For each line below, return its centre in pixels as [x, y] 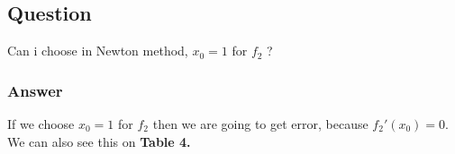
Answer [35, 90]
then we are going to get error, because [260, 124]
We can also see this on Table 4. [99, 141]
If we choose [41, 124]
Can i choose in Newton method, [98, 51]
